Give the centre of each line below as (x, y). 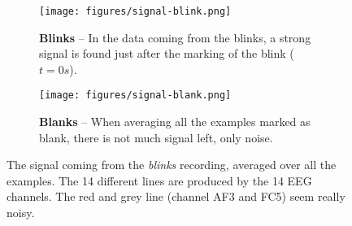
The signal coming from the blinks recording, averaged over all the (172, 165)
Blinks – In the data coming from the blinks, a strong (175, 37)
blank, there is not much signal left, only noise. (156, 137)
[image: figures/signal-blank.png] (135, 96)
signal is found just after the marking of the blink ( (167, 53)
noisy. (21, 213)
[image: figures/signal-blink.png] (135, 11)
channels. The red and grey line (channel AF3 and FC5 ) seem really (176, 196)
